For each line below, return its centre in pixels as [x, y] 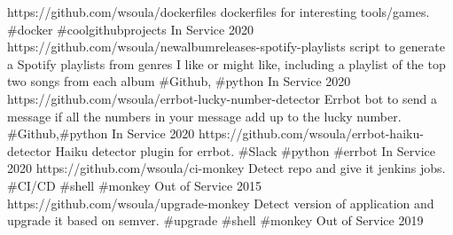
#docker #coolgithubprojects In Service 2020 [130, 29]
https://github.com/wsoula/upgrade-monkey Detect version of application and [221, 203]
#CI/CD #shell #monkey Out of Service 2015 [134, 185]
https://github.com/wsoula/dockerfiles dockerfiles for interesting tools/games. [219, 12]
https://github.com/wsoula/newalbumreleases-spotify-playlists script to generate [226, 47]
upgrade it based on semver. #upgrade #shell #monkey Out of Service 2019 [215, 220]
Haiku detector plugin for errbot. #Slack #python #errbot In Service [245, 150]
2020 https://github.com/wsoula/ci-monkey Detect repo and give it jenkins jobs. [226, 168]
